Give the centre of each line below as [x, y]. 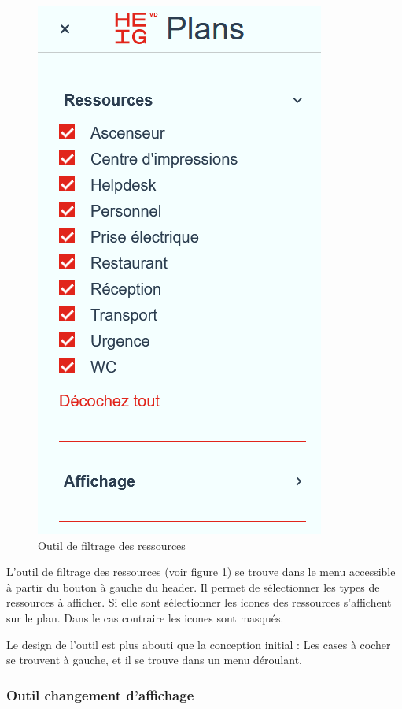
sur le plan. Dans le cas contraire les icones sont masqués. [145, 617]
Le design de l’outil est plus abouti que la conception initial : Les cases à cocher [199, 644]
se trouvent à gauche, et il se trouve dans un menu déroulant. [154, 660]
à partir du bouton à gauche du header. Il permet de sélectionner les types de [193, 587]
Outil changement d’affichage [100, 694]
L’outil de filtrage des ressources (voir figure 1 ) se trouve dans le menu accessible [201, 572]
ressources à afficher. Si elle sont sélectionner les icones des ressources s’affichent [199, 602]
